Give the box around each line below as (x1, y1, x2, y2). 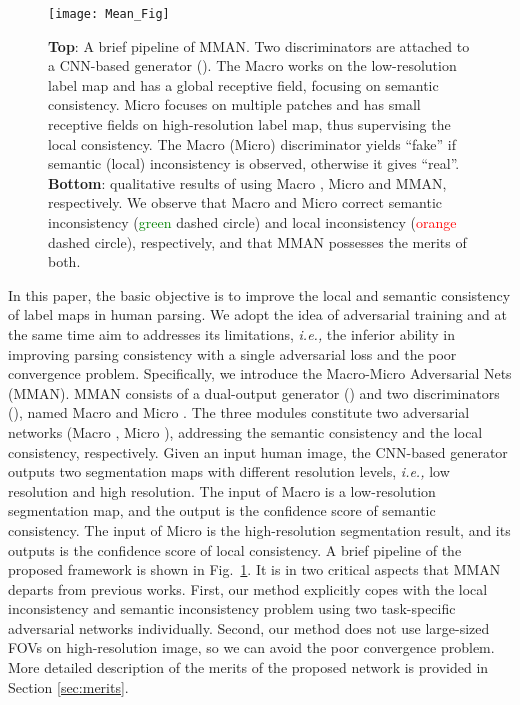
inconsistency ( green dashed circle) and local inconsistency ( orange (48, 212, 457, 232)
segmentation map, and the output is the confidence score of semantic (8, 500, 436, 521)
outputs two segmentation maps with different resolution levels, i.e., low (8, 461, 450, 482)
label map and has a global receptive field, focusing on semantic (48, 74, 439, 95)
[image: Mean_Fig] (48, 7, 170, 21)
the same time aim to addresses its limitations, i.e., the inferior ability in (8, 323, 455, 344)
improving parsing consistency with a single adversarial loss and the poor (8, 343, 457, 364)
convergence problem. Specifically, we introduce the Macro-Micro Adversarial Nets (8, 363, 512, 384)
